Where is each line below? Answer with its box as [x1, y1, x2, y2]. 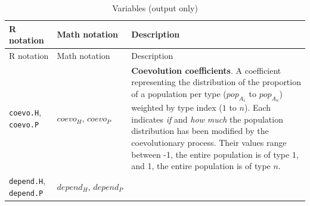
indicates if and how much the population [131, 113, 283, 125]
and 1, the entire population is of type [131, 160, 271, 172]
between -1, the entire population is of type [131, 148, 290, 160]
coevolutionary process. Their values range [131, 136, 287, 149]
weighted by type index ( [131, 101, 222, 114]
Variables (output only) [112, 2, 198, 14]
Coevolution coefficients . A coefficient [131, 64, 281, 76]
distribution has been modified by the [131, 124, 269, 137]
